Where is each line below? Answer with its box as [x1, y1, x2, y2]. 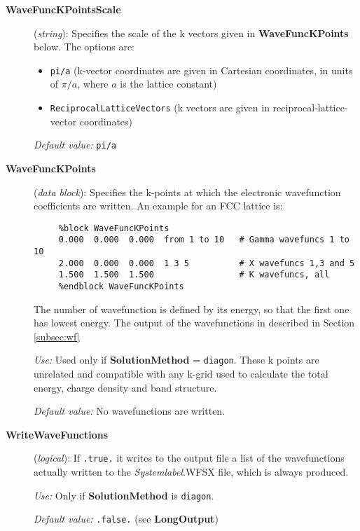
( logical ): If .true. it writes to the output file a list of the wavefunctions [34, 450, 345, 465]
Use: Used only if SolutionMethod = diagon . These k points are [34, 352, 319, 367]
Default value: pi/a [34, 137, 116, 152]
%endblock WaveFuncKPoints [58, 282, 184, 291]
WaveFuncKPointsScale [6, 2, 121, 16]
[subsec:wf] [34, 329, 80, 343]
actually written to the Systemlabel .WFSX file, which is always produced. [34, 464, 349, 479]
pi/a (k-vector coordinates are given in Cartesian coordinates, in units [50, 62, 353, 77]
